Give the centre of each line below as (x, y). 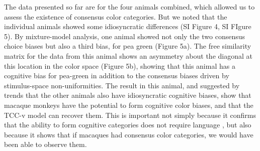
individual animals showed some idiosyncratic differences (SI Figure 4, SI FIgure (128, 26)
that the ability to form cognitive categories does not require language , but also (128, 125)
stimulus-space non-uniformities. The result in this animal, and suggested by (122, 85)
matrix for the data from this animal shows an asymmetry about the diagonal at (128, 55)
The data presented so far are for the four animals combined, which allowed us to (129, 7)
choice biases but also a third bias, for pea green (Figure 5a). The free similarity (128, 46)
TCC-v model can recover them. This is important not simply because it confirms (130, 115)
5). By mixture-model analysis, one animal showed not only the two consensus (124, 36)
